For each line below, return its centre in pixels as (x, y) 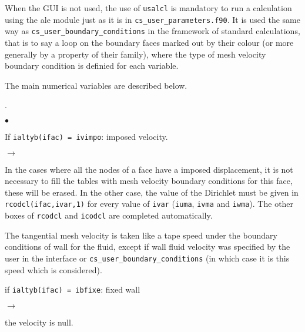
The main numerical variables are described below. (96, 85)
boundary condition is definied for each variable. (92, 66)
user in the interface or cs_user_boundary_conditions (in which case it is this (147, 258)
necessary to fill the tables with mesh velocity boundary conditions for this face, (149, 181)
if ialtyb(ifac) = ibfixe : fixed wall (73, 289)
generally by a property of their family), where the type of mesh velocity (135, 54)
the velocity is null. (39, 322)
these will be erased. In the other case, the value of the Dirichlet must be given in (152, 192)
